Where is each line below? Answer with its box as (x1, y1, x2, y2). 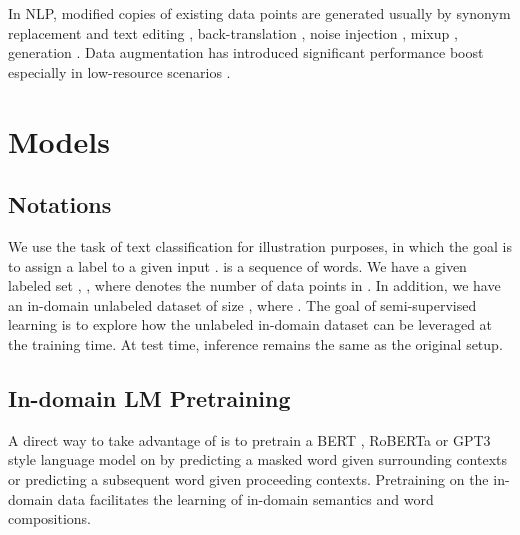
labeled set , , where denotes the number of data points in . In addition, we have (8, 275, 501, 296)
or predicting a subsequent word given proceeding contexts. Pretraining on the (8, 468, 489, 489)
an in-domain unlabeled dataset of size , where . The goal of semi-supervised (8, 294, 477, 315)
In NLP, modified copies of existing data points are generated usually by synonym (8, 3, 511, 23)
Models (8, 120, 110, 161)
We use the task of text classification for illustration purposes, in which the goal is (8, 235, 512, 256)
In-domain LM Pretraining (8, 382, 291, 413)
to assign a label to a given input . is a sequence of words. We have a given (8, 255, 467, 276)
